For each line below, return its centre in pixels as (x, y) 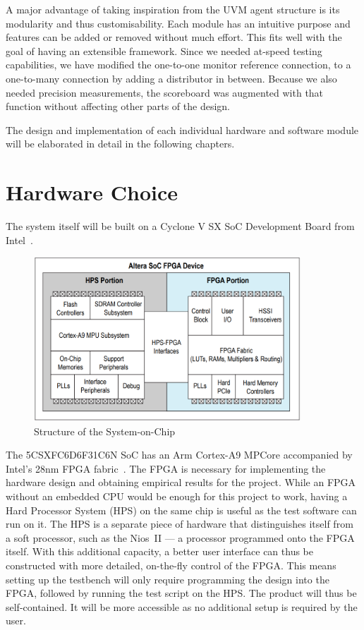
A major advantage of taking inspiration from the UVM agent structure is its (173, 9)
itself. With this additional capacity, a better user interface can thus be (160, 551)
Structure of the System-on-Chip (105, 431)
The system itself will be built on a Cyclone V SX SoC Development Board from (180, 226)
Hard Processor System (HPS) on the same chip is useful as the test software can (181, 510)
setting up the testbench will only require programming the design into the (168, 579)
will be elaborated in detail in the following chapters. (120, 144)
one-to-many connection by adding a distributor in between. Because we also (171, 78)
